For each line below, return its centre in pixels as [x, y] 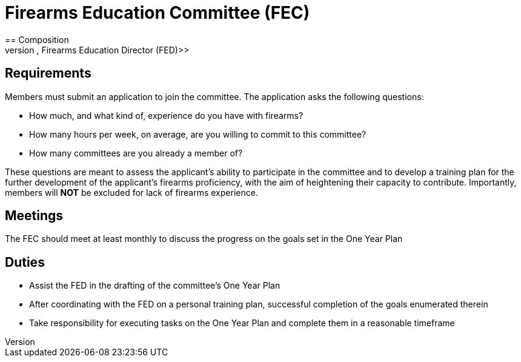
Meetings [34, 216]
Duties [25, 262]
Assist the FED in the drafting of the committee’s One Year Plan [155, 286]
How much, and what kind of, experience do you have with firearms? [166, 115]
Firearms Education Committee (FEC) [158, 13]
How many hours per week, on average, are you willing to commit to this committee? [198, 134]
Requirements [48, 73]
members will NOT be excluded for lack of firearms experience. [131, 192]
